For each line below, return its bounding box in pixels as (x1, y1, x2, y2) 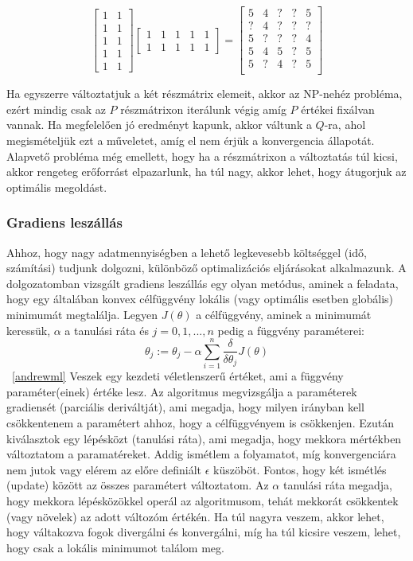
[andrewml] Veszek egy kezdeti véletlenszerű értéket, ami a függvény (12, 368, 344, 384)
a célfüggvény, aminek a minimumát (196, 306, 372, 322)
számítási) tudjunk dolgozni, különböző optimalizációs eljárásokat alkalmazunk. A (6, 259, 407, 276)
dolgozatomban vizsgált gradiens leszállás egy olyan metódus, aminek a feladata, (6, 275, 399, 291)
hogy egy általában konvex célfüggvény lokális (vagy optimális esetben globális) (6, 290, 394, 307)
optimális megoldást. (6, 178, 107, 195)
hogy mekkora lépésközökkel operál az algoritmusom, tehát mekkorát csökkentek (6, 493, 399, 508)
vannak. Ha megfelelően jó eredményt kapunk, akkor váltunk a (6, 116, 312, 133)
